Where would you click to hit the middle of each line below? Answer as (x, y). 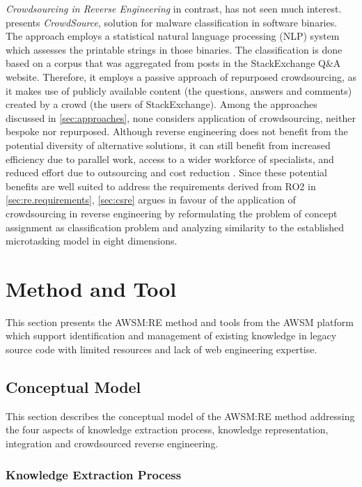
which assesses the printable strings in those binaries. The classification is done (174, 49)
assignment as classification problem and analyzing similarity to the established (175, 227)
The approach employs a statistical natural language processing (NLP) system (173, 36)
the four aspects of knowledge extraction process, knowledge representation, (167, 430)
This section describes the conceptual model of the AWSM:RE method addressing (180, 416)
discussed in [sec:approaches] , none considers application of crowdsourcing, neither (181, 117)
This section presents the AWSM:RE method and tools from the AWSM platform (180, 322)
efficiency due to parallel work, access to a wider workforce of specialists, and (170, 159)
